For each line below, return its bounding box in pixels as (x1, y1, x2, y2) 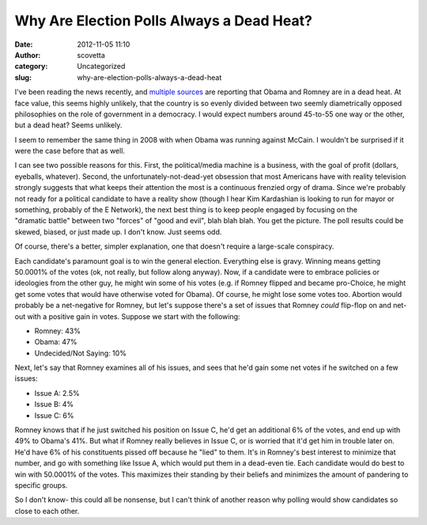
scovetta (77, 50, 106, 59)
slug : (14, 72, 32, 82)
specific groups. (14, 481, 68, 490)
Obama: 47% (34, 337, 78, 347)
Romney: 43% (34, 325, 81, 336)
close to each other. (14, 506, 80, 515)
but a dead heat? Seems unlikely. (14, 120, 123, 130)
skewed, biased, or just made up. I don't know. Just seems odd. (14, 226, 222, 237)
